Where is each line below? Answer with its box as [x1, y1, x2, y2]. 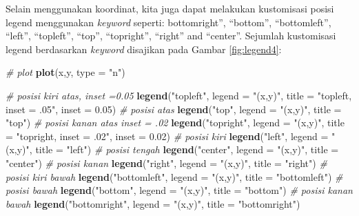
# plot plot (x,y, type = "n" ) [6, 65, 125, 79]
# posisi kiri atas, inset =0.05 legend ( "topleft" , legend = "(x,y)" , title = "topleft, [6, 88, 352, 102]
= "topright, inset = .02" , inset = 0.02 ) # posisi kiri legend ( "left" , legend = [6, 128, 329, 143]
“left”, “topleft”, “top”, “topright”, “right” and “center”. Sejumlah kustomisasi [6, 28, 336, 43]
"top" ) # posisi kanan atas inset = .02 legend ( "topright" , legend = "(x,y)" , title [6, 115, 345, 130]
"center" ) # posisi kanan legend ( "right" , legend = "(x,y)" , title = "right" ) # [6, 155, 327, 170]
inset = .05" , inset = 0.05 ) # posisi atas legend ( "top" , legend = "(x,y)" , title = [6, 101, 342, 116]
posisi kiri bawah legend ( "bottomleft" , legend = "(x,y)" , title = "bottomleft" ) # [6, 169, 343, 184]
